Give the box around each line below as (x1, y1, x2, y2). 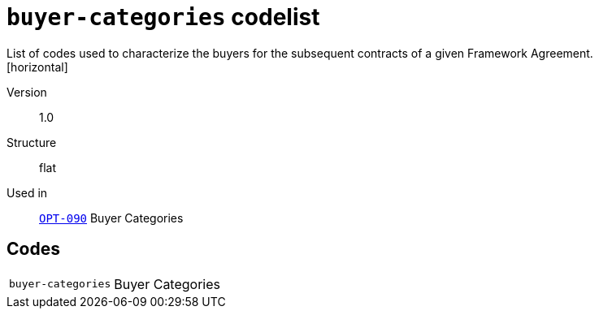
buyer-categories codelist (7, 3, 320, 31)
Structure (7, 135, 57, 149)
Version (7, 84, 47, 99)
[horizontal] (7, 59, 68, 74)
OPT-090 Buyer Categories (39, 210, 184, 225)
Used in (7, 185, 48, 200)
